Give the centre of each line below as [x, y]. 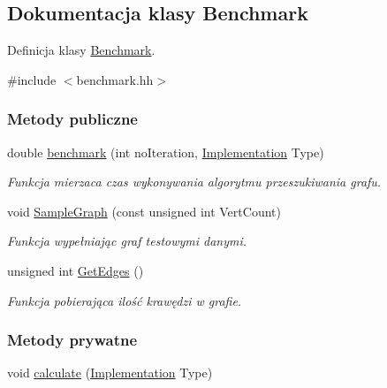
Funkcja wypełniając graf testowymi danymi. [127, 241]
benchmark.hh [115, 79]
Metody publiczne [72, 119]
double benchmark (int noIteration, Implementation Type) [166, 152]
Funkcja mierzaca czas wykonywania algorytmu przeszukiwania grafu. [194, 182]
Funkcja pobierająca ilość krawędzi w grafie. [125, 300]
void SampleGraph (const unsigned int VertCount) [144, 211]
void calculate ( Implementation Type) [110, 373]
